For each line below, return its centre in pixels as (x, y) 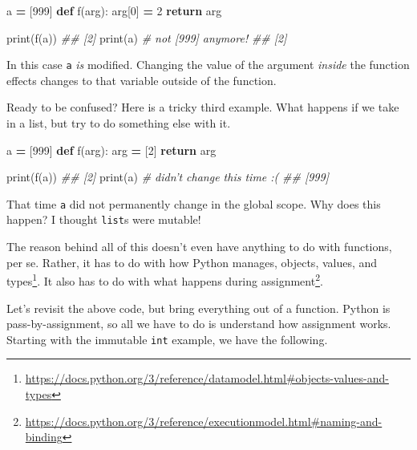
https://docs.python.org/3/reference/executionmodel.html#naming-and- (204, 421)
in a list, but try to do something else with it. (119, 123)
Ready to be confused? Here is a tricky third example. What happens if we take (203, 107)
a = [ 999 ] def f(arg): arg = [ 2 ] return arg (111, 150)
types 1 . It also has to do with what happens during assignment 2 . (165, 280)
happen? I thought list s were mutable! (104, 219)
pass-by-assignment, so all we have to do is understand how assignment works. (199, 324)
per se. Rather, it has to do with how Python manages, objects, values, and (192, 262)
